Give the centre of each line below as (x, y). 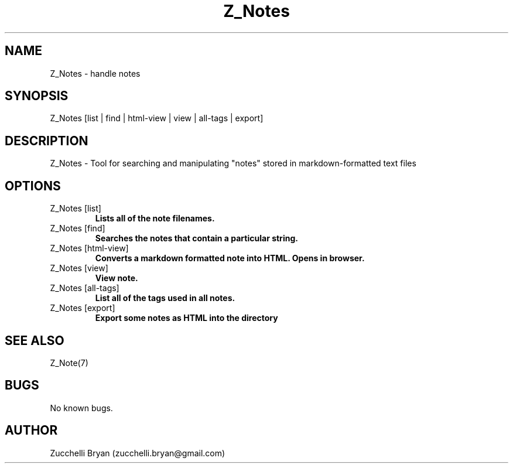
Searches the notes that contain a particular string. (196, 238)
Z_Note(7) (69, 363)
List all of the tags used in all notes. (165, 298)
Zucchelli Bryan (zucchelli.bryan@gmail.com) (138, 453)
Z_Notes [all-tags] (85, 288)
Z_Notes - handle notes (95, 73)
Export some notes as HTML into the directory (187, 318)
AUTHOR (31, 431)
